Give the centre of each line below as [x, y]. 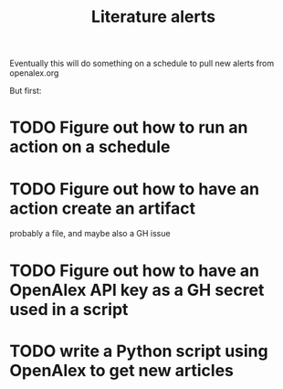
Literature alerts [153, 17]
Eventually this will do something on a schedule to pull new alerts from [142, 63]
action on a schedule [90, 147]
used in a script [69, 309]
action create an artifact [103, 208]
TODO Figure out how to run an [129, 127]
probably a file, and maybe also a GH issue [90, 234]
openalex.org [34, 73]
